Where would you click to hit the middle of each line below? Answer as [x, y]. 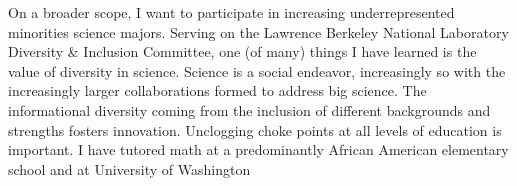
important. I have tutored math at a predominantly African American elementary [258, 149]
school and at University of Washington [129, 168]
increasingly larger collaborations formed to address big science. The [217, 90]
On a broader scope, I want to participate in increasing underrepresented [231, 12]
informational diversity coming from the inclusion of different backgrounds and [249, 109]
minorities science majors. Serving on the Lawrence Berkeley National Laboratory [258, 31]
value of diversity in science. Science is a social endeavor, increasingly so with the [257, 70]
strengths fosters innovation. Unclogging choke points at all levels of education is [255, 129]
